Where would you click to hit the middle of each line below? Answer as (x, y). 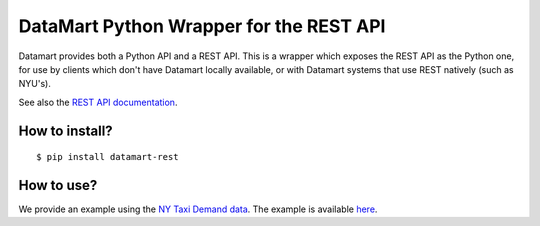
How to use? (58, 185)
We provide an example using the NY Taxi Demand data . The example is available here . (198, 209)
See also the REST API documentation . (98, 102)
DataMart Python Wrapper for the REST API (202, 26)
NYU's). (35, 84)
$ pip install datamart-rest (107, 157)
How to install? (66, 130)
